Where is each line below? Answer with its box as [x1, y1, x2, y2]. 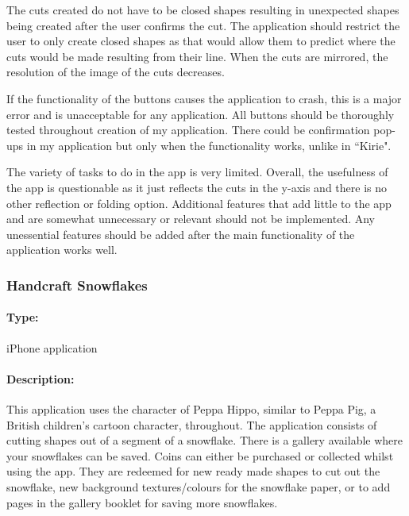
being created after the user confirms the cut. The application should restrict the [6, 17, 400, 33]
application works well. [6, 241, 118, 258]
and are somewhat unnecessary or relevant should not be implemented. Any [6, 210, 376, 227]
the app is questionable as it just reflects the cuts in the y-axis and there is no [6, 179, 387, 195]
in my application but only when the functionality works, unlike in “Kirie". [26, 137, 392, 153]
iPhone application [6, 339, 98, 356]
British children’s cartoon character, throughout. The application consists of [6, 416, 377, 433]
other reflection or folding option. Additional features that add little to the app [6, 194, 392, 211]
